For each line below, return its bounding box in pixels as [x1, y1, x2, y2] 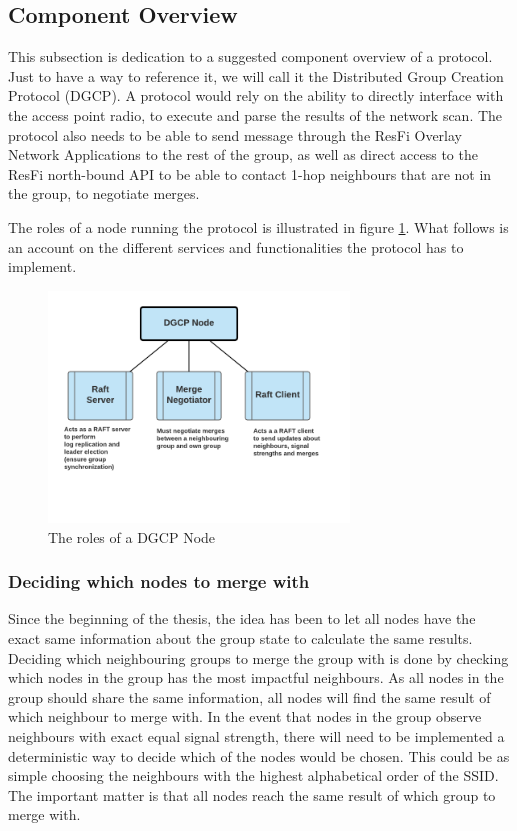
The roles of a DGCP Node [48, 526, 216, 547]
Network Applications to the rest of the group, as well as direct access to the [8, 144, 478, 165]
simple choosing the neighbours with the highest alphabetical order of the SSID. [8, 765, 499, 786]
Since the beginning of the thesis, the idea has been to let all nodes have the [8, 608, 476, 629]
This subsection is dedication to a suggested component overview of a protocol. [8, 46, 493, 67]
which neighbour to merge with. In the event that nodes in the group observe [8, 706, 482, 727]
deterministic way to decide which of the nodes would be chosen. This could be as [8, 745, 510, 766]
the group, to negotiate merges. [8, 183, 200, 204]
